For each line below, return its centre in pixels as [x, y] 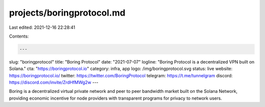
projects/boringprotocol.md [67, 13]
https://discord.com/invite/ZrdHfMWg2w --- [54, 83]
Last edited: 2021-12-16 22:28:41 [42, 27]
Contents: [19, 36]
